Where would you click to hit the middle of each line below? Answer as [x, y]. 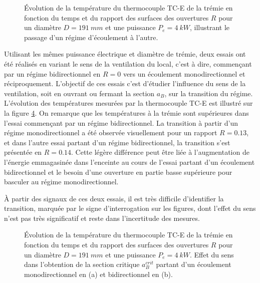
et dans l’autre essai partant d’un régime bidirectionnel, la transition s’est [117, 142]
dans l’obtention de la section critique [82, 264]
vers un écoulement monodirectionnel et [184, 73]
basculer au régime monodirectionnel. [61, 182]
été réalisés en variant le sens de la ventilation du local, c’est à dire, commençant [128, 63]
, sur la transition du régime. [209, 93]
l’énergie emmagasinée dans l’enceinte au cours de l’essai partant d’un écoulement [129, 162]
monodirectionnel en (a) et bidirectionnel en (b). [98, 274]
